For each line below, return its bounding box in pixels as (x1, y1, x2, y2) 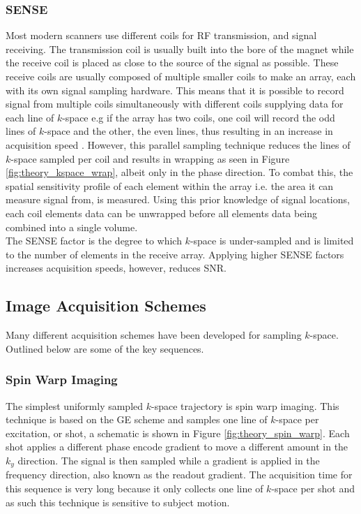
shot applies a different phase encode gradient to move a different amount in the (6, 439, 348, 454)
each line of (6, 110, 54, 124)
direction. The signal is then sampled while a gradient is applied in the (17, 453, 320, 467)
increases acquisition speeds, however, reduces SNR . (6, 260, 226, 275)
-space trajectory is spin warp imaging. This (151, 398, 339, 413)
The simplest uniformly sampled (6, 398, 144, 413)
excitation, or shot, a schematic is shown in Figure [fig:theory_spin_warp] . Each (6, 425, 350, 440)
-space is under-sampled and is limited (190, 233, 354, 248)
